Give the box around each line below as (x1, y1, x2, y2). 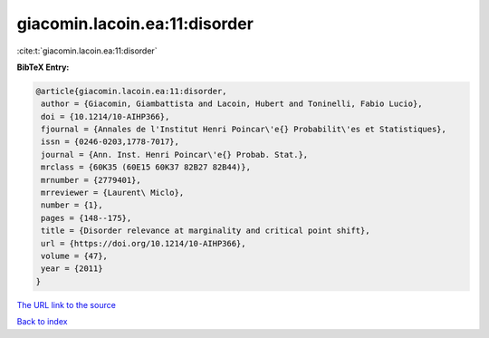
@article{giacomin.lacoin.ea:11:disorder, (35, 86, 227, 96)
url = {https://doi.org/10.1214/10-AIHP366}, (41, 238, 246, 248)
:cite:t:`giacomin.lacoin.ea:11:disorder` (16, 45, 158, 56)
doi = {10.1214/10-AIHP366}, (41, 111, 170, 121)
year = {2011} (41, 264, 103, 274)
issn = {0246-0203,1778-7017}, (41, 137, 180, 147)
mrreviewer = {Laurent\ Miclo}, (41, 188, 185, 198)
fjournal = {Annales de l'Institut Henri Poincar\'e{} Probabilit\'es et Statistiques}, (41, 124, 447, 135)
